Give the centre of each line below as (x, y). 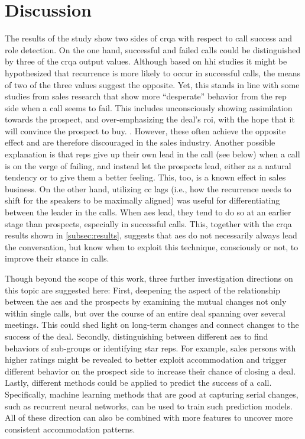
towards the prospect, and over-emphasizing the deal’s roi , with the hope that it (150, 119)
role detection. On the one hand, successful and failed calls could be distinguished (153, 49)
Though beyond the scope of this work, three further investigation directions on (149, 278)
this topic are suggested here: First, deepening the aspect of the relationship (142, 290)
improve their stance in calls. (57, 258)
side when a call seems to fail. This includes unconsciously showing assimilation (149, 107)
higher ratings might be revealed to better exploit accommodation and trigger (146, 359)
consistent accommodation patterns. (70, 429)
